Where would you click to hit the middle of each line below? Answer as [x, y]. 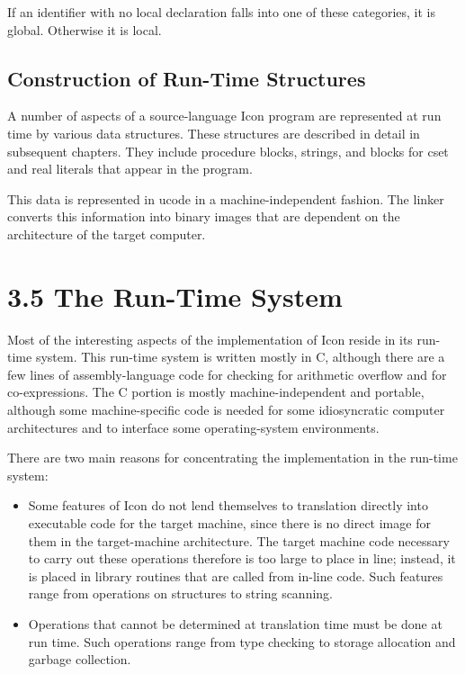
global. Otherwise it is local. [85, 29]
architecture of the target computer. [107, 234]
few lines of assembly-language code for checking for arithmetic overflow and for [227, 374]
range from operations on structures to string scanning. [180, 593]
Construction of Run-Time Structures [187, 78]
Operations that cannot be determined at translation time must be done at [235, 623]
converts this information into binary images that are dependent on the [204, 216]
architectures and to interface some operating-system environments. [193, 427]
